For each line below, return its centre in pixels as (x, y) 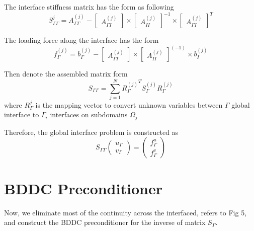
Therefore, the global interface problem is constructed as (91, 132)
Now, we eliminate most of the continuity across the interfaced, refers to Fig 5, (125, 212)
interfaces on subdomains (89, 114)
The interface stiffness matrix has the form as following (89, 7)
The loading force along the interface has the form (81, 40)
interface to (22, 114)
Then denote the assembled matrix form (66, 74)
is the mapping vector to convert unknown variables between (129, 104)
